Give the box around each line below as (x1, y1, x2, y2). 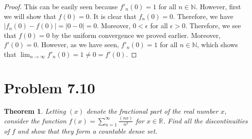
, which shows (197, 39, 238, 50)
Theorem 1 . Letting (4, 105, 66, 116)
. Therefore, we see (185, 20, 241, 31)
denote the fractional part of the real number (86, 105, 218, 116)
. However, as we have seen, (37, 39, 119, 50)
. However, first (196, 1, 241, 11)
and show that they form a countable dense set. (17, 126, 157, 136)
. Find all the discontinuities (163, 115, 248, 125)
